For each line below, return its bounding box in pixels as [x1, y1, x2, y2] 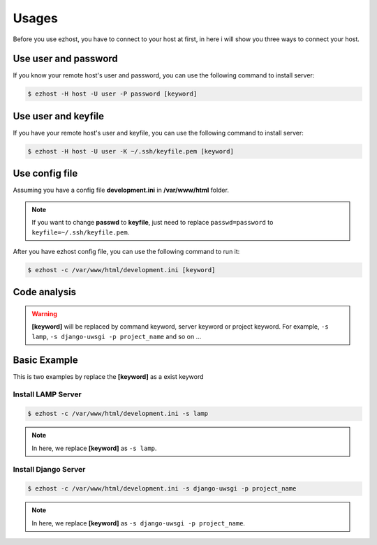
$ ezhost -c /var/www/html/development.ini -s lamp [27, 410, 209, 418]
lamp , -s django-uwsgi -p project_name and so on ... [31, 332, 202, 341]
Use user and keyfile [13, 110, 105, 122]
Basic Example [13, 354, 78, 366]
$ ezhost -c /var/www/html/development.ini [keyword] [27, 266, 216, 274]
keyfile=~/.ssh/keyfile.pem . [31, 227, 130, 237]
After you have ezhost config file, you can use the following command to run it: [13, 247, 240, 255]
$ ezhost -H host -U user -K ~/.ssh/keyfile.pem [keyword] [27, 147, 234, 155]
